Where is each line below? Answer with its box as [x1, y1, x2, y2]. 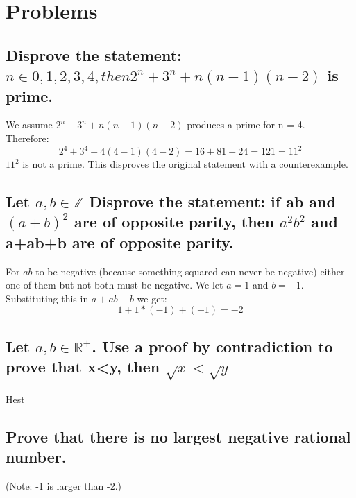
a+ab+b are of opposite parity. [6, 231, 234, 252]
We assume [6, 117, 53, 132]
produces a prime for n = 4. [187, 117, 305, 132]
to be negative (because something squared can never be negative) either [35, 264, 345, 278]
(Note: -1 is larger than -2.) [6, 478, 121, 492]
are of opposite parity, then [74, 211, 275, 232]
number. [6, 446, 67, 467]
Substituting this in [6, 291, 89, 305]
